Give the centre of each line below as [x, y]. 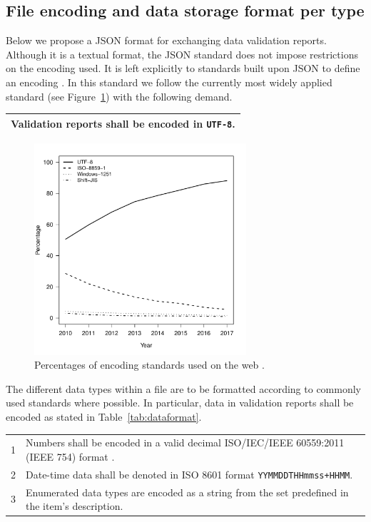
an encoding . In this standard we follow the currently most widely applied [169, 82]
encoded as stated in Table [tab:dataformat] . [104, 416]
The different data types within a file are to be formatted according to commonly [183, 388]
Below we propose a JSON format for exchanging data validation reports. [166, 40]
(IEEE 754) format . [70, 456]
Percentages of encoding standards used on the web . [149, 365]
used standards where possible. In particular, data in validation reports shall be [180, 403]
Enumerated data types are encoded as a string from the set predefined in [187, 492]
